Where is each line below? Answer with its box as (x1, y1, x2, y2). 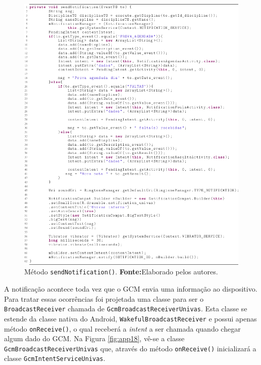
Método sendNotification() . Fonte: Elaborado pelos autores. (24, 266, 218, 277)
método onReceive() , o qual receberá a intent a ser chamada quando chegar (4, 323, 241, 334)
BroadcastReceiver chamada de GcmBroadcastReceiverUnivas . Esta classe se (4, 303, 247, 314)
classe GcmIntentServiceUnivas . (4, 353, 106, 363)
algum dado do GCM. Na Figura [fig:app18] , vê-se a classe (4, 333, 185, 344)
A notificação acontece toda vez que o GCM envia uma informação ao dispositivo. (4, 283, 257, 294)
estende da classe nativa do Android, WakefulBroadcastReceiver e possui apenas (4, 313, 257, 323)
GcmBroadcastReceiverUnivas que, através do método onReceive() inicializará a (4, 343, 256, 353)
